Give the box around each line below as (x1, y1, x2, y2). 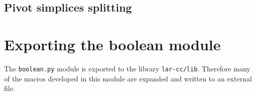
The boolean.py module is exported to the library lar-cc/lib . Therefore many (4, 63, 250, 73)
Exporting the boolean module (4, 34, 221, 54)
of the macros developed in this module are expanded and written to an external (4, 73, 252, 83)
